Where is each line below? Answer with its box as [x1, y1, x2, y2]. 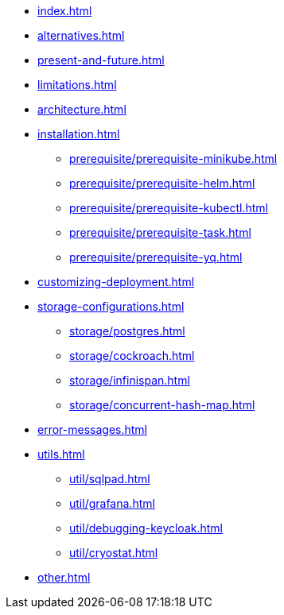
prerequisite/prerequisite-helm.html [69, 176, 255, 190]
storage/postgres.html [69, 324, 185, 338]
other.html [37, 571, 91, 584]
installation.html [37, 127, 120, 141]
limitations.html [37, 78, 117, 91]
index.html [37, 4, 92, 17]
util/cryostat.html [69, 546, 158, 559]
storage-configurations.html [37, 300, 185, 313]
